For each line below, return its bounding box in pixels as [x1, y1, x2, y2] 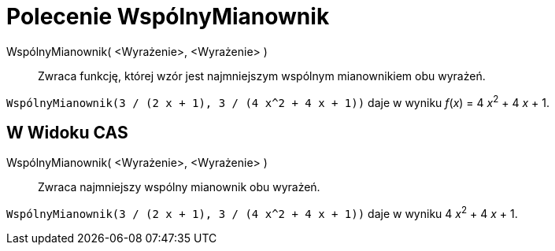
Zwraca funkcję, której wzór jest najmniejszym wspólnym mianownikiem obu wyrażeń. [38, 68, 486, 83]
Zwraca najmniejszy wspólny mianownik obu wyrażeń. [38, 180, 320, 194]
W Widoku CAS [6, 122, 128, 142]
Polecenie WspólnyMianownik [6, 3, 330, 30]
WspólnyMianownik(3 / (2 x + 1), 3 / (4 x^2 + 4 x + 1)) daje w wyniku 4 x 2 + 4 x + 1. [6, 205, 518, 220]
